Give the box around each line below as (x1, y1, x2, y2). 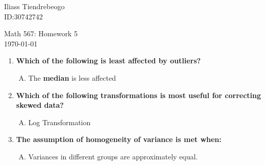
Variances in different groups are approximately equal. (28, 151, 198, 161)
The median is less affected (28, 72, 116, 83)
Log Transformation (28, 116, 91, 127)
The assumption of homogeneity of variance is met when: (16, 134, 222, 145)
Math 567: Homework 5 (4, 28, 78, 39)
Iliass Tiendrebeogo (4, 1, 65, 11)
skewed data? (16, 100, 64, 110)
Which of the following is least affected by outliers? (16, 55, 201, 66)
